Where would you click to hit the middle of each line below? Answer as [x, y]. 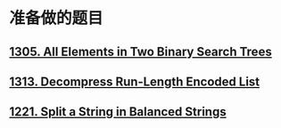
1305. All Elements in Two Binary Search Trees [140, 51]
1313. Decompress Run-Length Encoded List [135, 81]
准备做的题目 [57, 18]
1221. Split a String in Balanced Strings [118, 112]
